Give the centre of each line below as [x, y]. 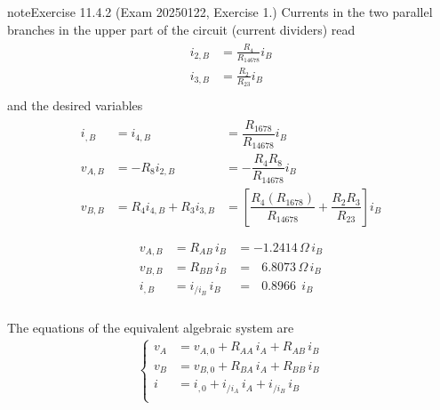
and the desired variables [75, 105]
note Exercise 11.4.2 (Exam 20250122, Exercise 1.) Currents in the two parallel [220, 12]
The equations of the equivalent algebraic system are [151, 327]
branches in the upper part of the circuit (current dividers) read [181, 29]
